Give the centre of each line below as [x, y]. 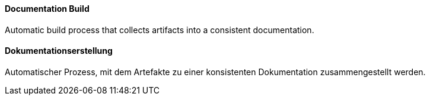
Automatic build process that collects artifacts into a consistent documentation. [160, 30]
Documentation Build [47, 9]
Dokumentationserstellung [59, 51]
